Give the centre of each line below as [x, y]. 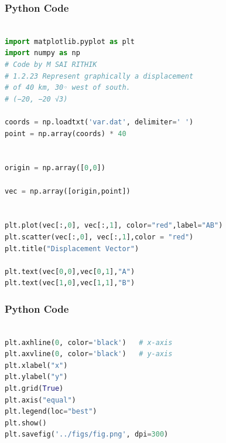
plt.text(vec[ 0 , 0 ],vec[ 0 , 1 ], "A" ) [70, 271]
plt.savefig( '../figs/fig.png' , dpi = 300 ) [87, 434]
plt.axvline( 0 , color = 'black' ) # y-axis [89, 354]
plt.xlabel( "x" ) [36, 365]
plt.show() [26, 423]
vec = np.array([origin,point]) [68, 191]
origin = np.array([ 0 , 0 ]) [55, 168]
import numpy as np [42, 53]
